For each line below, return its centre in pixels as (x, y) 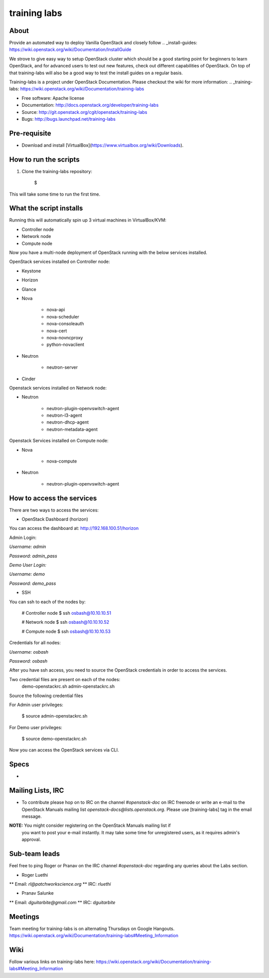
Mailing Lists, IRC (37, 791)
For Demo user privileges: (36, 727)
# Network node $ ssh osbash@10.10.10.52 (66, 622)
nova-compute (62, 461)
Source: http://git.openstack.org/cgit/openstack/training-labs (84, 112)
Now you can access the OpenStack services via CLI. (64, 750)
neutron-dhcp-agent (68, 422)
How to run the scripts (44, 159)
